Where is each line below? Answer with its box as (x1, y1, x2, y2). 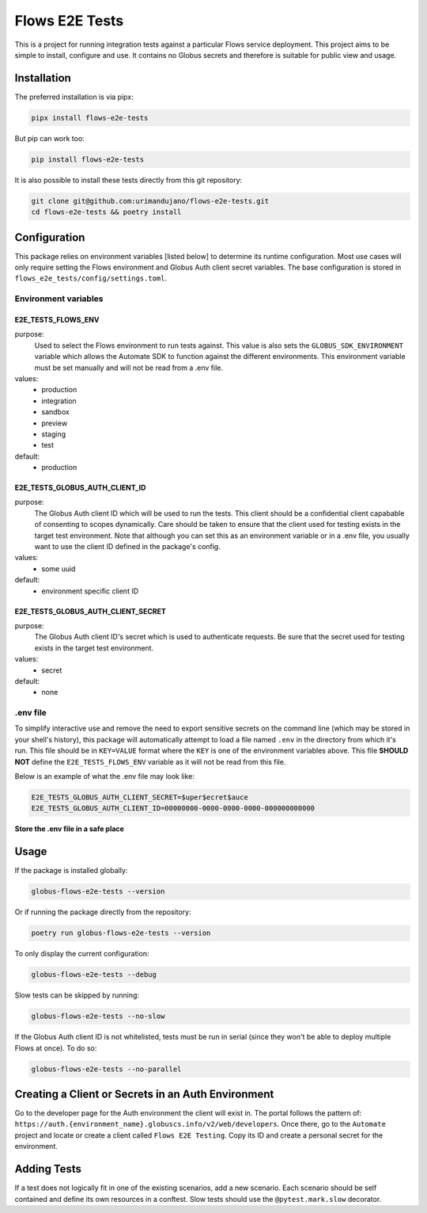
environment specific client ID (41, 586, 139, 596)
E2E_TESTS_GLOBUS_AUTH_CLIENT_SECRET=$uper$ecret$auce (31, 793, 248, 802)
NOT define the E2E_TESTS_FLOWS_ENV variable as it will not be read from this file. (14, 757, 286, 766)
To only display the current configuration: (14, 949, 149, 959)
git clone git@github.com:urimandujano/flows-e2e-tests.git (31, 196, 270, 205)
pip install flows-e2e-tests (31, 154, 145, 164)
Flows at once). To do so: (14, 1043, 97, 1053)
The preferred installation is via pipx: (14, 92, 134, 101)
